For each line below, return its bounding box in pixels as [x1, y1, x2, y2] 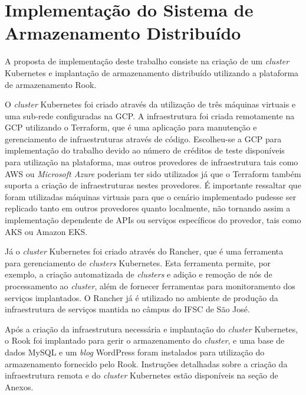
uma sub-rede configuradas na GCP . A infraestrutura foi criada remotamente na [5, 109, 295, 122]
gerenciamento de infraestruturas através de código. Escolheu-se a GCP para [5, 132, 282, 145]
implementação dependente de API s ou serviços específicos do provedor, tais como [5, 214, 301, 226]
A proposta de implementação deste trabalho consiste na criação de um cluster [5, 55, 289, 67]
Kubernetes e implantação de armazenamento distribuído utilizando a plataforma [5, 66, 299, 79]
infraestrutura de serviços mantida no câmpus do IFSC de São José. [5, 303, 250, 315]
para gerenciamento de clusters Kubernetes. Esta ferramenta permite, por [5, 256, 271, 269]
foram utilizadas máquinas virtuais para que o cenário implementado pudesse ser [5, 190, 297, 203]
